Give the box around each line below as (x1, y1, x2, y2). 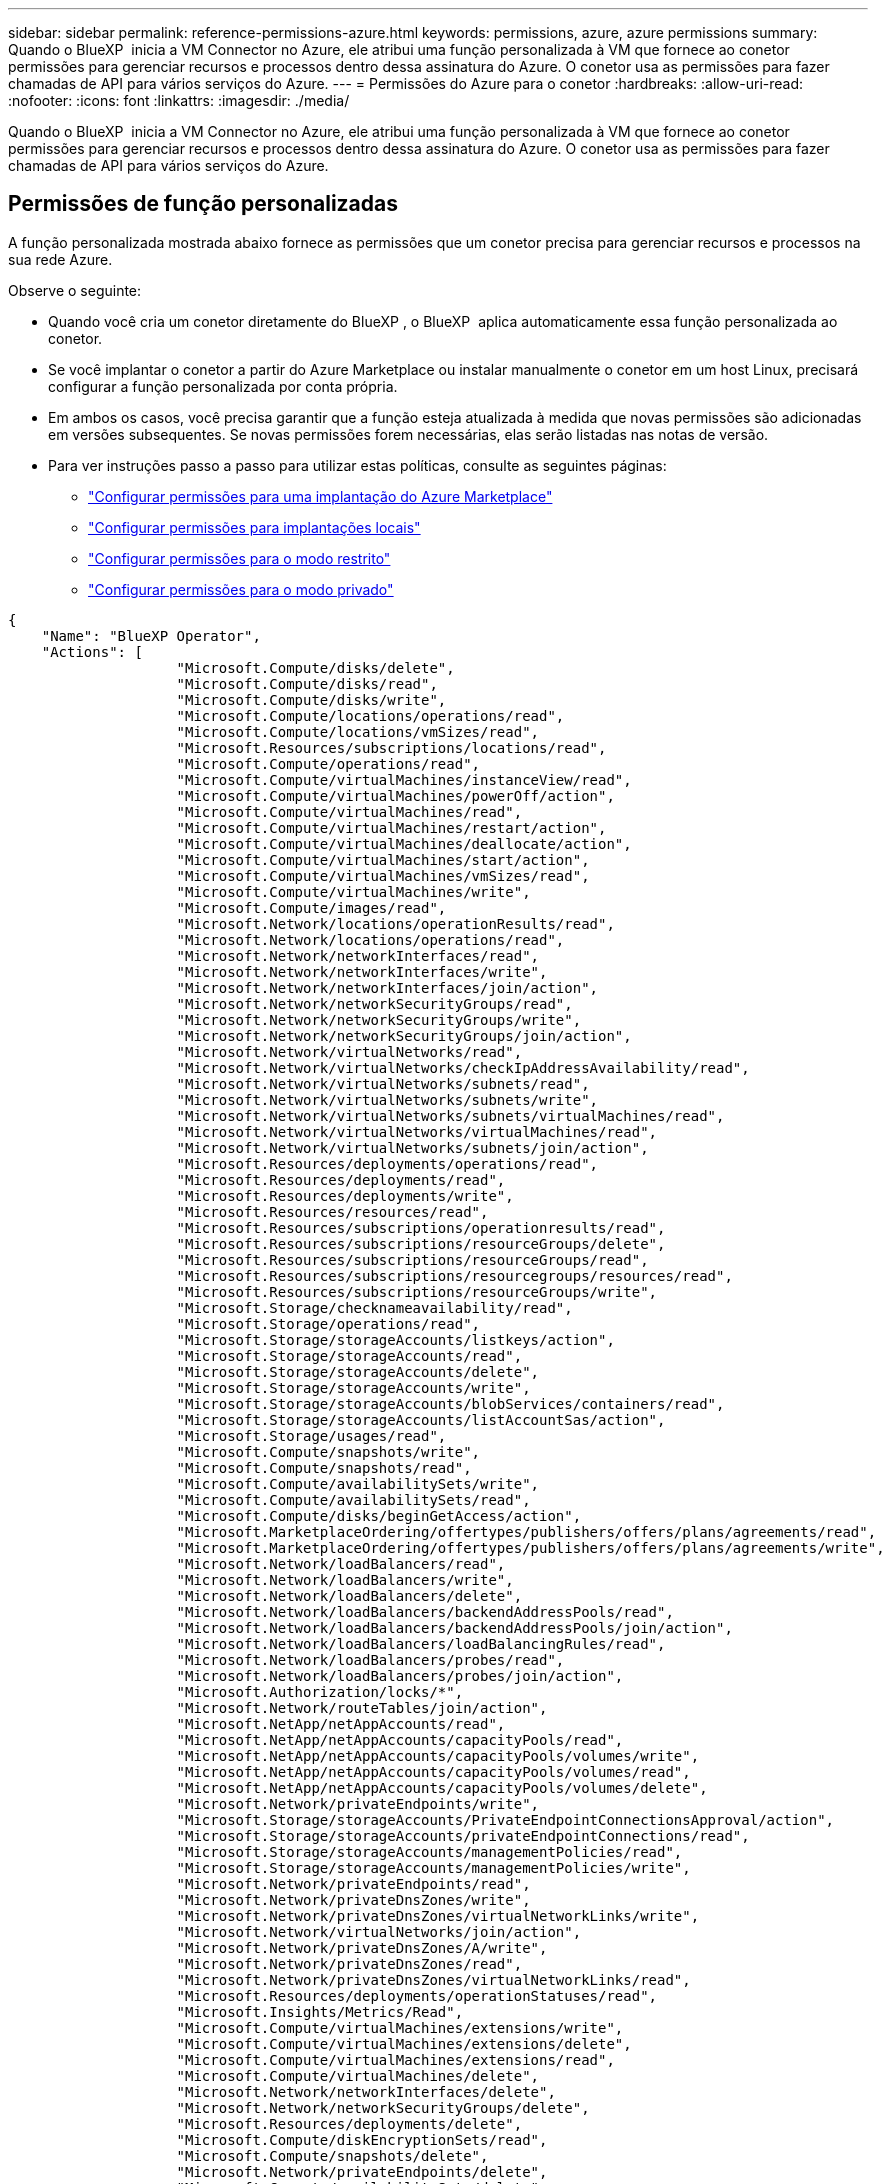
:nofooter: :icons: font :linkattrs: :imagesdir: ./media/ (8, 92, 350, 109)
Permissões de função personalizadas (8, 191, 398, 217)
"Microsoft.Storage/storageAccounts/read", (176, 1347, 523, 1364)
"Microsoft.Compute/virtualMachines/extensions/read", (176, 2051, 615, 2068)
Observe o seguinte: (8, 281, 142, 299)
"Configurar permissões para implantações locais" (88, 518, 421, 536)
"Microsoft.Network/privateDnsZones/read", (176, 1955, 523, 1972)
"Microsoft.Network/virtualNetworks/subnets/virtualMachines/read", (176, 1107, 725, 1124)
